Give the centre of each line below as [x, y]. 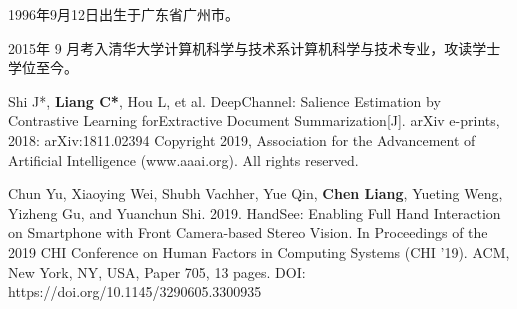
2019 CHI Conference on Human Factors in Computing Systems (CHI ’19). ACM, [259, 251]
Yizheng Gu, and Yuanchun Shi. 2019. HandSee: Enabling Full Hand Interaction [254, 212]
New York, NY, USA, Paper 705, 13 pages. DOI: [157, 271]
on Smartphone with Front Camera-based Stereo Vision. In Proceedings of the [248, 232]
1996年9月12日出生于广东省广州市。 [123, 14]
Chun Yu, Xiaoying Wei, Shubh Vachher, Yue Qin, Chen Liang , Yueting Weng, [255, 193]
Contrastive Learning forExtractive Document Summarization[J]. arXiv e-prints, [254, 120]
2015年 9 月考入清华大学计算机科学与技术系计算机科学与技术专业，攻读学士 [254, 47]
